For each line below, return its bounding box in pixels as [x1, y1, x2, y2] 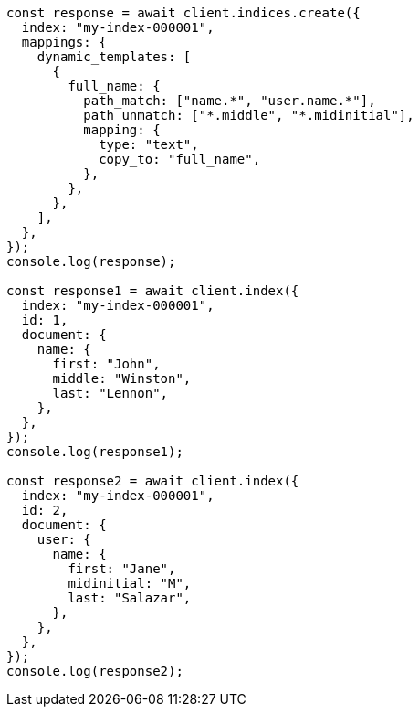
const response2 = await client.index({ [6, 474, 299, 488]
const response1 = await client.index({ [6, 283, 299, 298]
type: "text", [99, 137, 199, 152]
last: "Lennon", [52, 386, 169, 400]
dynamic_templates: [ [37, 49, 192, 64]
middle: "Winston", [52, 371, 192, 386]
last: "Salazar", [68, 591, 192, 605]
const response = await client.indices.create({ [6, 5, 361, 20]
